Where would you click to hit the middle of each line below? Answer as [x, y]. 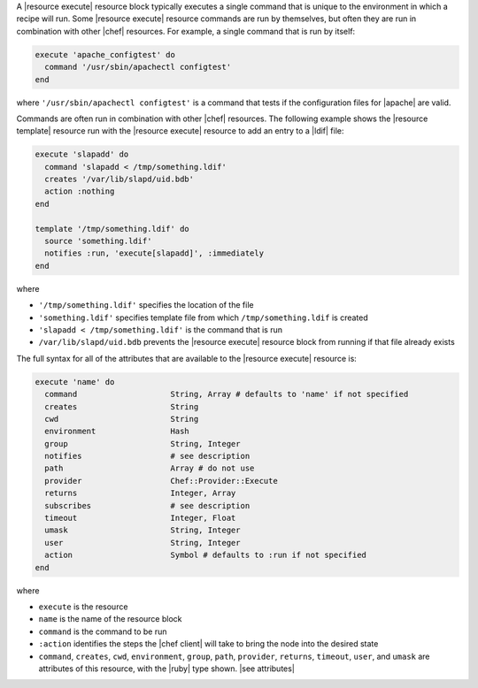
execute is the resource [83, 607]
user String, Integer [143, 543]
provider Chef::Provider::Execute [161, 481]
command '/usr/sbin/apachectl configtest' [138, 67]
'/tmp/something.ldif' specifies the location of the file [146, 305]
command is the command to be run [103, 631]
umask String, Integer [143, 530]
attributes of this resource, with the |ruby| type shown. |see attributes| [167, 669]
